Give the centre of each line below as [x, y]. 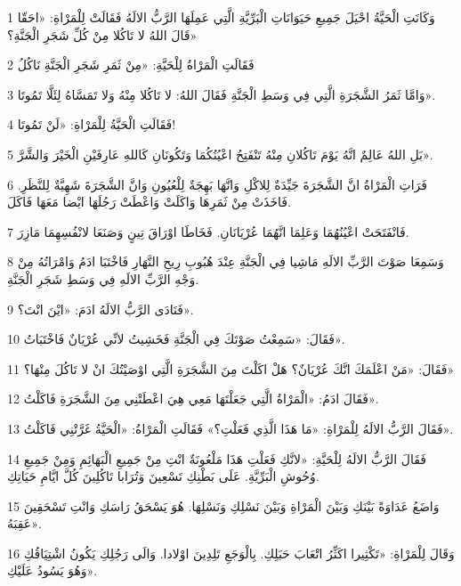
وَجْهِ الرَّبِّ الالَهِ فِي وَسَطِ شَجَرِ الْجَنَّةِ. [103, 278]
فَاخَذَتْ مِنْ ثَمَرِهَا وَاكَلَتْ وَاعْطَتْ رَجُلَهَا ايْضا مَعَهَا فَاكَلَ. [149, 202]
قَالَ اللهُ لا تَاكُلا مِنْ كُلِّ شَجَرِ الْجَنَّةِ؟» [102, 34]
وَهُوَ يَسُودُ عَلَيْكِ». [53, 570]
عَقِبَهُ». [24, 523]
